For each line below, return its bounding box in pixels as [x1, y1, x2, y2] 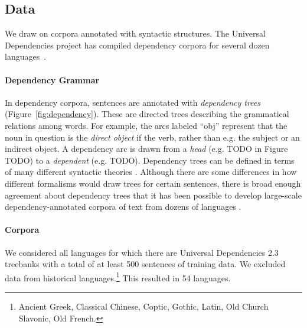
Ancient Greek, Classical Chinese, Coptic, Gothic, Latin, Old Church [18, 300, 269, 312]
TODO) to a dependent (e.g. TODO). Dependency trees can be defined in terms [5, 154, 295, 166]
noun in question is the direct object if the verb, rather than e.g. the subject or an [5, 131, 300, 143]
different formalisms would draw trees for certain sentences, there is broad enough [5, 177, 301, 189]
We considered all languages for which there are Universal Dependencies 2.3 [5, 246, 279, 258]
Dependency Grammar [5, 73, 100, 86]
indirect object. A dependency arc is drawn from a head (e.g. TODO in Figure [5, 142, 288, 155]
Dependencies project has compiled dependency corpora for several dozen [5, 38, 270, 51]
